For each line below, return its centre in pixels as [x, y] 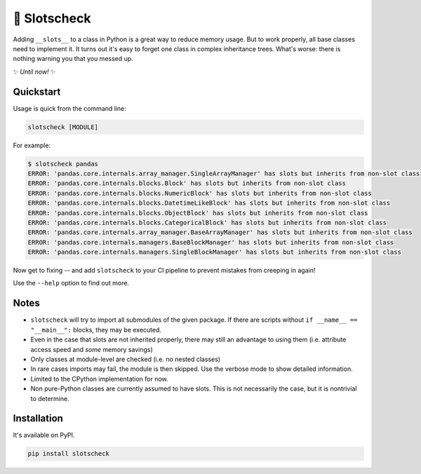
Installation [38, 418]
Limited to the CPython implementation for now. [99, 379]
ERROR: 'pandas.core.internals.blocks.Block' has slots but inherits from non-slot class [187, 183]
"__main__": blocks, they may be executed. [96, 330]
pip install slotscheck [69, 454]
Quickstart [37, 92]
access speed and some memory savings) [92, 349]
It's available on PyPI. [44, 435]
